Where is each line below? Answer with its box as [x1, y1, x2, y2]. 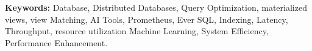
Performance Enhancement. [5, 36, 108, 49]
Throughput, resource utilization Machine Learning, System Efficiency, [5, 25, 269, 37]
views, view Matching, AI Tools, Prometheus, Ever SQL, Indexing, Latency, [5, 13, 288, 25]
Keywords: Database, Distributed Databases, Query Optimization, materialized [5, 1, 307, 13]
